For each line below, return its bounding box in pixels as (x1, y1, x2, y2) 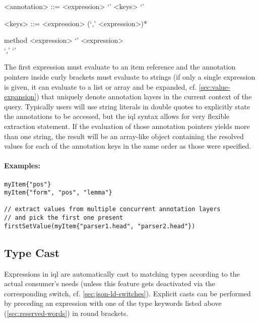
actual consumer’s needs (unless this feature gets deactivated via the (4, 278, 215, 289)
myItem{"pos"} (4, 180, 51, 188)
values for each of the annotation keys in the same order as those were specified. (4, 141, 251, 151)
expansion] (4, 91, 37, 102)
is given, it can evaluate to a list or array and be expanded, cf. (4, 81, 197, 92)
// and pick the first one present (4, 214, 123, 222)
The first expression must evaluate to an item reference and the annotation (4, 61, 236, 72)
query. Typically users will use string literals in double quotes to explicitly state (4, 101, 250, 111)
